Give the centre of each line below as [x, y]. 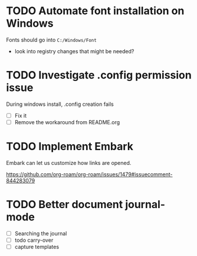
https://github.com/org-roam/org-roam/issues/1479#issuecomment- [89, 174]
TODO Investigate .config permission [99, 75]
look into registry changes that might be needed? [74, 51]
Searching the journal [41, 233]
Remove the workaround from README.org [67, 122]
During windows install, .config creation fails [60, 104]
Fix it [20, 115]
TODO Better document [65, 205]
